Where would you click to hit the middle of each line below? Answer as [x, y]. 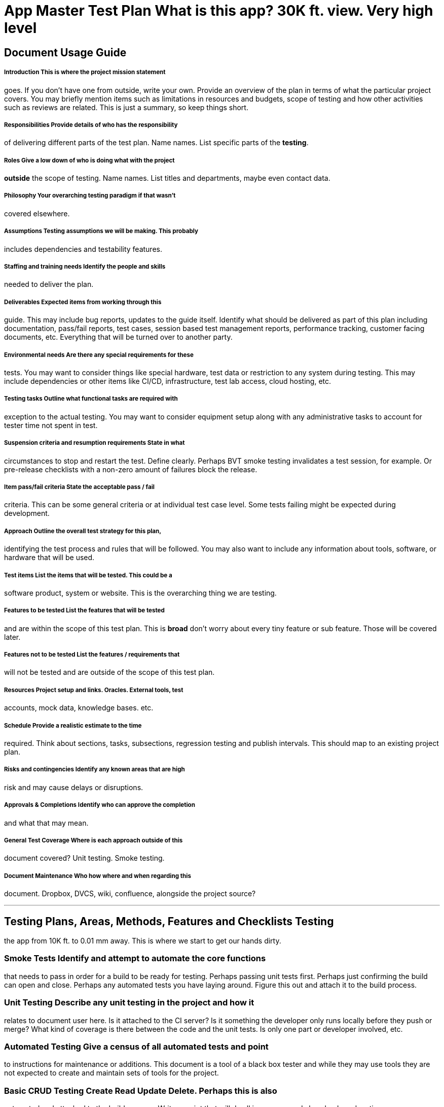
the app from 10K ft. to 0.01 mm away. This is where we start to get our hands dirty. [143, 941]
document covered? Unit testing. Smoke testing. [84, 858]
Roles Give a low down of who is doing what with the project [89, 160]
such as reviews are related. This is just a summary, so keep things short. [126, 107]
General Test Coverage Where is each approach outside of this [94, 840]
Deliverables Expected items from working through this [83, 302]
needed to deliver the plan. [49, 284]
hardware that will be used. [49, 558]
